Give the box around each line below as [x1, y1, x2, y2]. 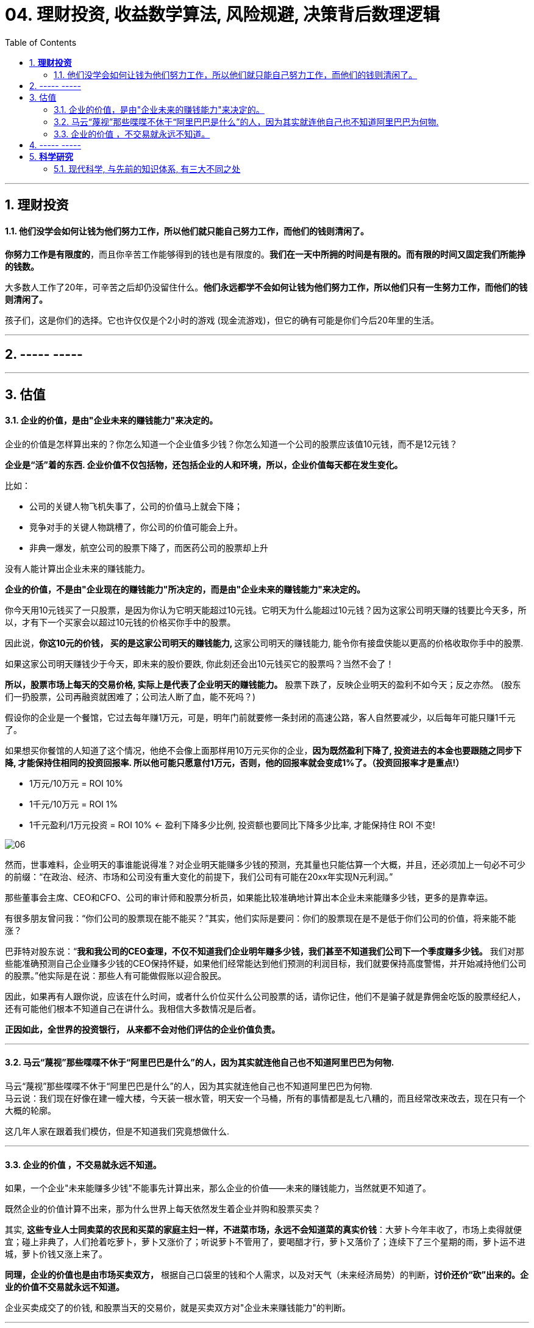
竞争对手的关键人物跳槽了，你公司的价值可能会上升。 [29, 521, 243, 532]
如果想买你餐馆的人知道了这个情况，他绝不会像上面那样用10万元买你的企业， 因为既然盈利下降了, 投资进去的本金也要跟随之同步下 [5, 745, 522, 756]
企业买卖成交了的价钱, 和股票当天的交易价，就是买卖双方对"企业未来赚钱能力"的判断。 [5, 1302, 351, 1313]
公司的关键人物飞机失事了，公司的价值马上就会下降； [29, 500, 243, 511]
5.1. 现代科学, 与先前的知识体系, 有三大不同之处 [54, 163, 241, 174]
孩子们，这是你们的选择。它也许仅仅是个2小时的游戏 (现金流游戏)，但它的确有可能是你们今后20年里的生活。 [5, 315, 440, 326]
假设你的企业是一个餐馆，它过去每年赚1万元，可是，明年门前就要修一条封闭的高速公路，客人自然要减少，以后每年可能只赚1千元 [5, 712, 516, 723]
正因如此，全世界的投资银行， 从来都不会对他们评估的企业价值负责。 [5, 1023, 280, 1034]
